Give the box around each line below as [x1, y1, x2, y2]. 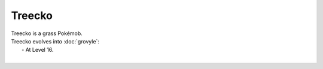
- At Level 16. [22, 46, 54, 54]
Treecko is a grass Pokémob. [11, 30, 83, 37]
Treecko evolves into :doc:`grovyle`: [11, 37, 100, 45]
